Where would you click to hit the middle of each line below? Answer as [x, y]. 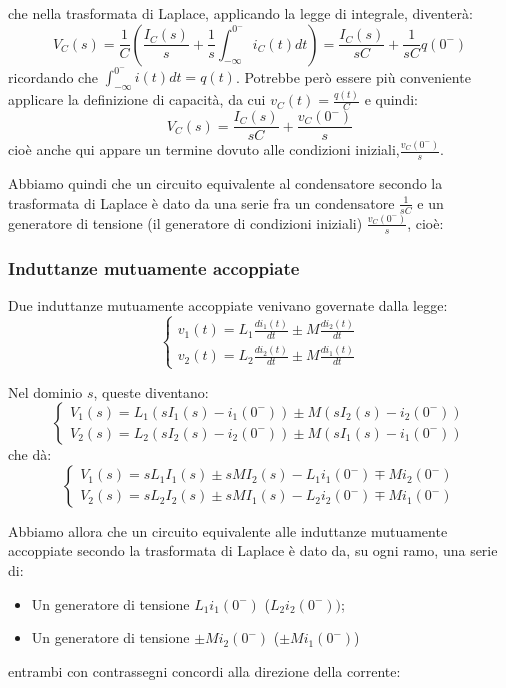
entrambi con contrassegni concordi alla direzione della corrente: [204, 670]
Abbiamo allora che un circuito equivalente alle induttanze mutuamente [228, 530]
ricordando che [53, 76]
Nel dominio [45, 391]
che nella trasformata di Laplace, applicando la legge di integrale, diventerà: [240, 13]
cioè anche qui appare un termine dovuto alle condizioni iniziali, [204, 149]
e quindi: [391, 99]
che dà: [30, 454]
